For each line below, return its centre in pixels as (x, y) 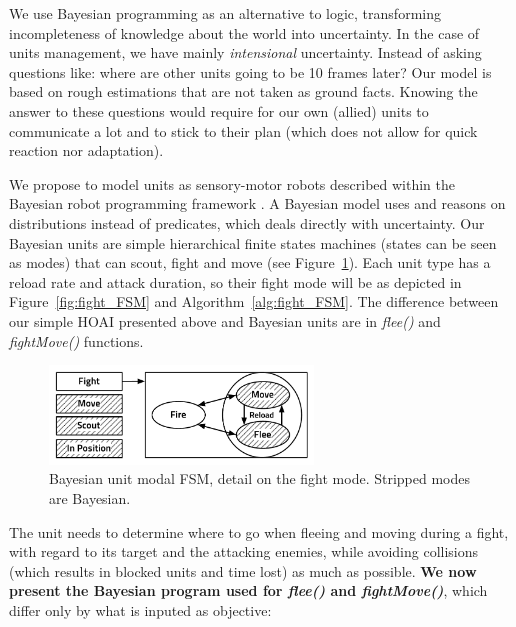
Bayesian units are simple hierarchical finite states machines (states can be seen (253, 242)
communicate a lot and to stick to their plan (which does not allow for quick (243, 130)
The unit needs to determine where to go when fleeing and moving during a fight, (259, 531)
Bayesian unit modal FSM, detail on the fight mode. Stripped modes (260, 478)
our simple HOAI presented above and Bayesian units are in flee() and (225, 320)
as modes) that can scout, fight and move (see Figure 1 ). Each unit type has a (250, 262)
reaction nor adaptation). (86, 150)
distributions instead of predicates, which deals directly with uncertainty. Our (247, 222)
